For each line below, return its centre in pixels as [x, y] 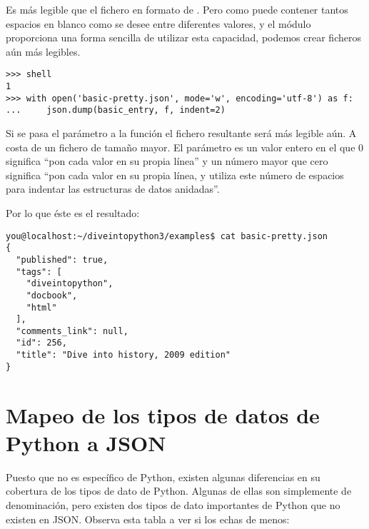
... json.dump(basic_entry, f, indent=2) [116, 110]
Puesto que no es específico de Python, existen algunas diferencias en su [163, 477]
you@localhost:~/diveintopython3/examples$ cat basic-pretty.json [167, 236]
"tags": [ [39, 272]
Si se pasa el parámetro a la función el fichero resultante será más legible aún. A [181, 133]
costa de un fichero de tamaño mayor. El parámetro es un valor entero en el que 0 [185, 147]
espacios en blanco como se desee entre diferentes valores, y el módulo [158, 23]
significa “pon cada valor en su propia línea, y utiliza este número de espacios [175, 175]
